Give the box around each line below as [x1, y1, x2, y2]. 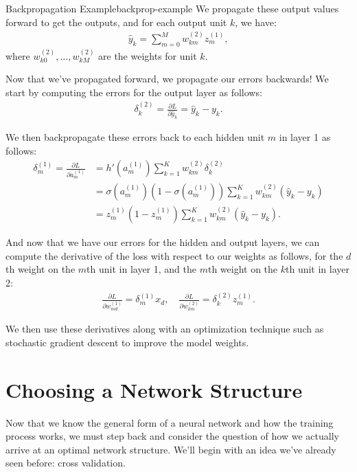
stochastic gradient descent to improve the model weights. [5, 335, 249, 349]
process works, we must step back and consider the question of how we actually [5, 429, 339, 443]
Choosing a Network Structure [5, 375, 303, 403]
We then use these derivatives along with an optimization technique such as [5, 322, 324, 336]
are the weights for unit [98, 48, 197, 63]
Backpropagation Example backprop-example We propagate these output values [5, 1, 339, 15]
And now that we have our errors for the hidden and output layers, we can [5, 235, 320, 249]
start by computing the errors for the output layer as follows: [5, 85, 262, 99]
